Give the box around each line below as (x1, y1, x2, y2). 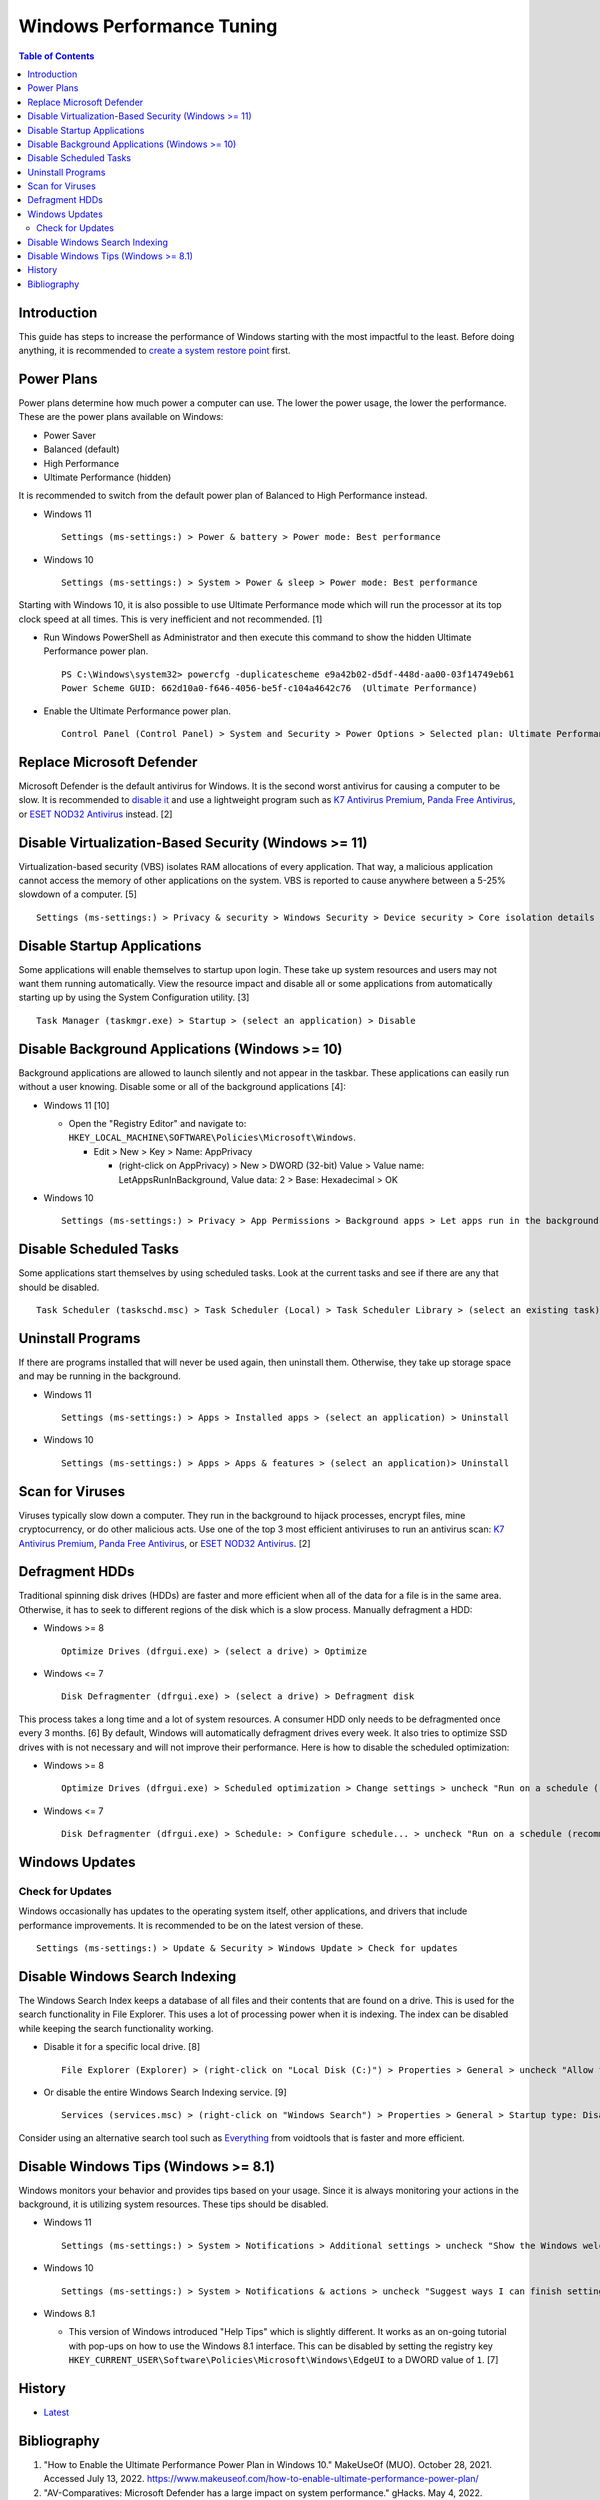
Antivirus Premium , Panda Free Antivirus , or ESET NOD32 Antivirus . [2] (18, 1537, 311, 1549)
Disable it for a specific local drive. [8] (43, 2041, 200, 2053)
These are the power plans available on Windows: (18, 411, 224, 423)
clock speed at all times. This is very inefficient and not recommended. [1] (18, 613, 323, 625)
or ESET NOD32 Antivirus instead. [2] (18, 808, 173, 820)
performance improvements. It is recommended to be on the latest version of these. (18, 1919, 364, 1931)
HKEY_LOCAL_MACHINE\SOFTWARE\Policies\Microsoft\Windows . (68, 1131, 357, 1144)
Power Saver (43, 429, 97, 441)
